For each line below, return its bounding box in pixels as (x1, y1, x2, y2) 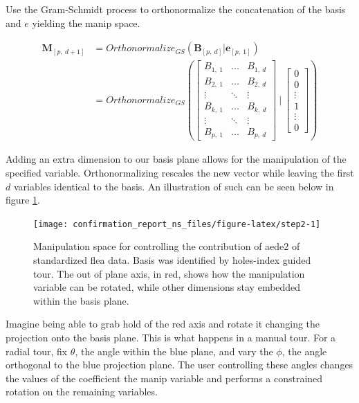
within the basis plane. (33, 293, 129, 307)
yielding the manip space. (32, 15, 140, 30)
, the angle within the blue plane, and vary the (75, 343, 273, 358)
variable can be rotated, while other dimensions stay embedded (33, 280, 301, 294)
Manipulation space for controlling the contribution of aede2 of (33, 239, 300, 253)
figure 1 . (6, 192, 40, 207)
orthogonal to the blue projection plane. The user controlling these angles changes (6, 357, 353, 372)
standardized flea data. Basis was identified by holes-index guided (33, 252, 311, 267)
